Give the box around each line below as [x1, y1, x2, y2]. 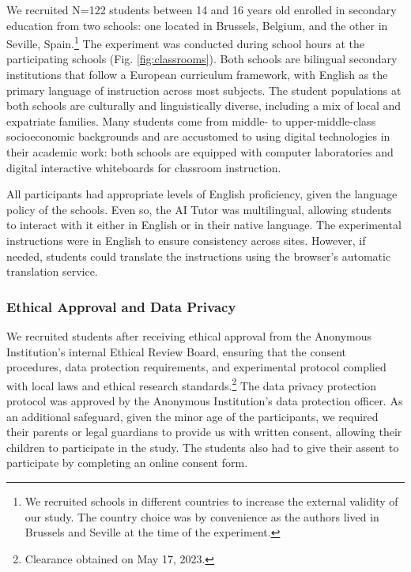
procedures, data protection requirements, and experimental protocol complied [6, 359, 386, 375]
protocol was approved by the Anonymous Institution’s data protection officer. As [6, 393, 403, 408]
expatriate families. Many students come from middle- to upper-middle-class [6, 112, 376, 129]
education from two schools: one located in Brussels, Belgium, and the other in [6, 17, 388, 33]
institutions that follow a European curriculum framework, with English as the [6, 66, 388, 83]
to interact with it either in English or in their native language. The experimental [6, 216, 402, 233]
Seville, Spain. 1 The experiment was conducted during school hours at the [6, 33, 365, 51]
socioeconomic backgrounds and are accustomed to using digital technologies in [6, 128, 390, 145]
